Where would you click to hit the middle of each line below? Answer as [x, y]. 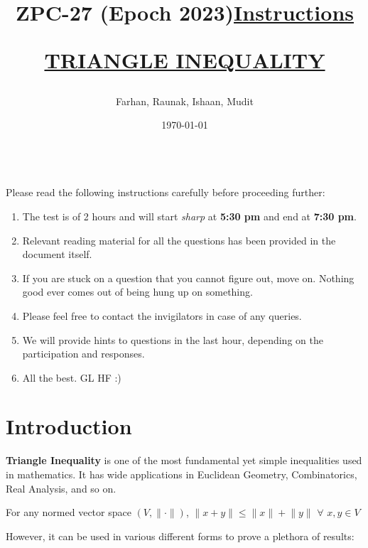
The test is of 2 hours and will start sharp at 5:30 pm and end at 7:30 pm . [189, 216]
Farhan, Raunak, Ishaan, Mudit [185, 101]
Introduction [69, 426]
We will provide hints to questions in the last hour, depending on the [173, 339]
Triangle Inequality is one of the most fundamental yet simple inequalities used [184, 460]
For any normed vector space [69, 512]
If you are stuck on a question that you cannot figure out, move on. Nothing [188, 278]
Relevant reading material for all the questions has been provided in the [179, 240]
